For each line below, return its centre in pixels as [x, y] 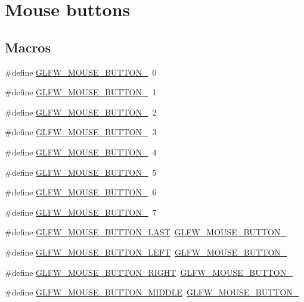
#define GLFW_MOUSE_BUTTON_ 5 [81, 172]
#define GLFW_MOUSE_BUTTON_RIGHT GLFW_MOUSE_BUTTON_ [149, 272]
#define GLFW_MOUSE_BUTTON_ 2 [81, 112]
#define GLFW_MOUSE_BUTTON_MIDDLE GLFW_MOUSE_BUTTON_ [152, 292]
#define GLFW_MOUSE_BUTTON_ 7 [81, 212]
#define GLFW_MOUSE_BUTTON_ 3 [81, 132]
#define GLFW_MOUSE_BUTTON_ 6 [81, 192]
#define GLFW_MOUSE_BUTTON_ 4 [81, 152]
